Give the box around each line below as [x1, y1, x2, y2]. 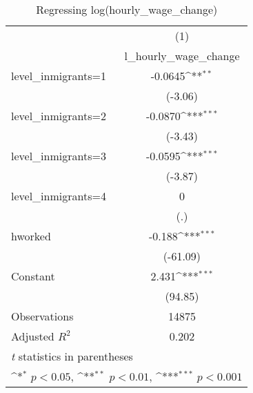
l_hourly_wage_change [124, 48, 240, 64]
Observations [11, 308, 74, 324]
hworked [11, 228, 51, 244]
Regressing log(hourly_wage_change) [36, 1, 218, 17]
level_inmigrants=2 [11, 108, 106, 124]
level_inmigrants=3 [11, 148, 106, 164]
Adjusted [11, 328, 54, 344]
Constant [11, 268, 55, 284]
